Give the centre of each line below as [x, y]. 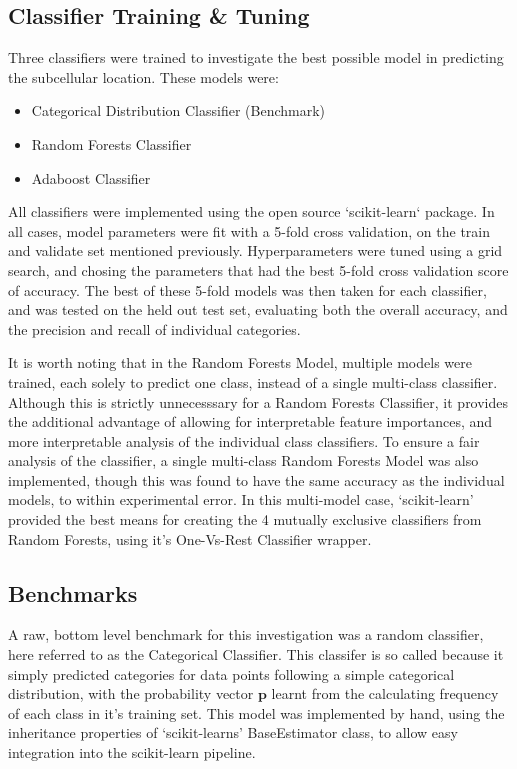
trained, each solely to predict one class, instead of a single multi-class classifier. [253, 381]
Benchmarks [73, 592]
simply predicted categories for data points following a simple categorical [231, 673]
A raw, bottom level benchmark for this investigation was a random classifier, [246, 634]
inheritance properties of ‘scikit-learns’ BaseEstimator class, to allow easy [233, 732]
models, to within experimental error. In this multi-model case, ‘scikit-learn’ [241, 499]
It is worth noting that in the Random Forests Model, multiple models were [240, 362]
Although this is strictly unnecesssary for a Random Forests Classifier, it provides [258, 401]
